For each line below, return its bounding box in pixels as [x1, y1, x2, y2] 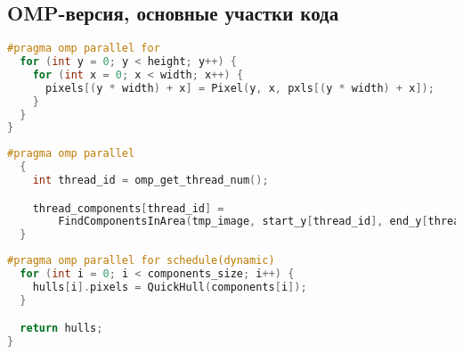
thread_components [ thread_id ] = [32, 202, 224, 215]
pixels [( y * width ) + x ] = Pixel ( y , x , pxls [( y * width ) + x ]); [45, 81, 435, 95]
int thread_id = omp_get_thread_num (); [32, 174, 269, 187]
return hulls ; [20, 322, 103, 335]
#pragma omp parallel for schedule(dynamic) [7, 254, 275, 268]
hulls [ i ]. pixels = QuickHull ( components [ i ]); [32, 280, 307, 293]
